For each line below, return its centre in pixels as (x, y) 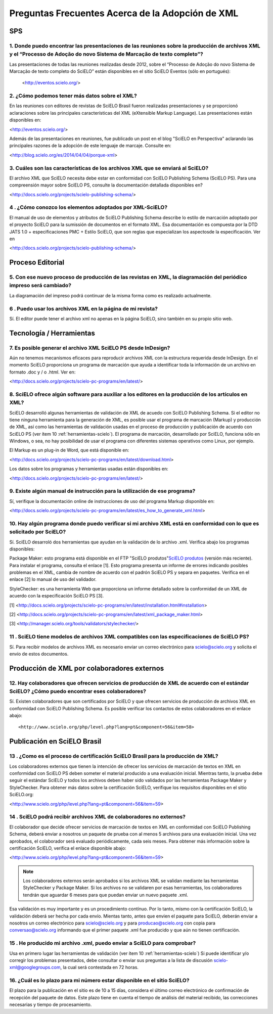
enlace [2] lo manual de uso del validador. (53, 579)
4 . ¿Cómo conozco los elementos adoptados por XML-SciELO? (88, 207)
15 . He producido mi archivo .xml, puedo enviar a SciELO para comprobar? (103, 943)
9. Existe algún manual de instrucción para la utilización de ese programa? (102, 491)
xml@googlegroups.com (35, 967)
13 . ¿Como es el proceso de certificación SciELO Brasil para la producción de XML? (114, 756)
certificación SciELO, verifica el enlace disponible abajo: (68, 848)
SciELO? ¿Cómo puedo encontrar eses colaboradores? (78, 691)
